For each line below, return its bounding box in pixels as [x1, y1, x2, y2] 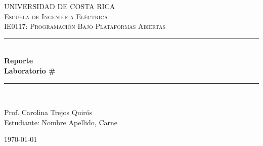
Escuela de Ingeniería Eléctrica [4, 11, 108, 21]
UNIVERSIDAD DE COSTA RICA [4, 1, 115, 11]
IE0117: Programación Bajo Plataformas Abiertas [4, 21, 166, 31]
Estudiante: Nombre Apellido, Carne [4, 117, 117, 127]
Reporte [4, 55, 33, 66]
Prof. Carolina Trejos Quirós [4, 107, 93, 118]
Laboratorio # [4, 65, 56, 76]
